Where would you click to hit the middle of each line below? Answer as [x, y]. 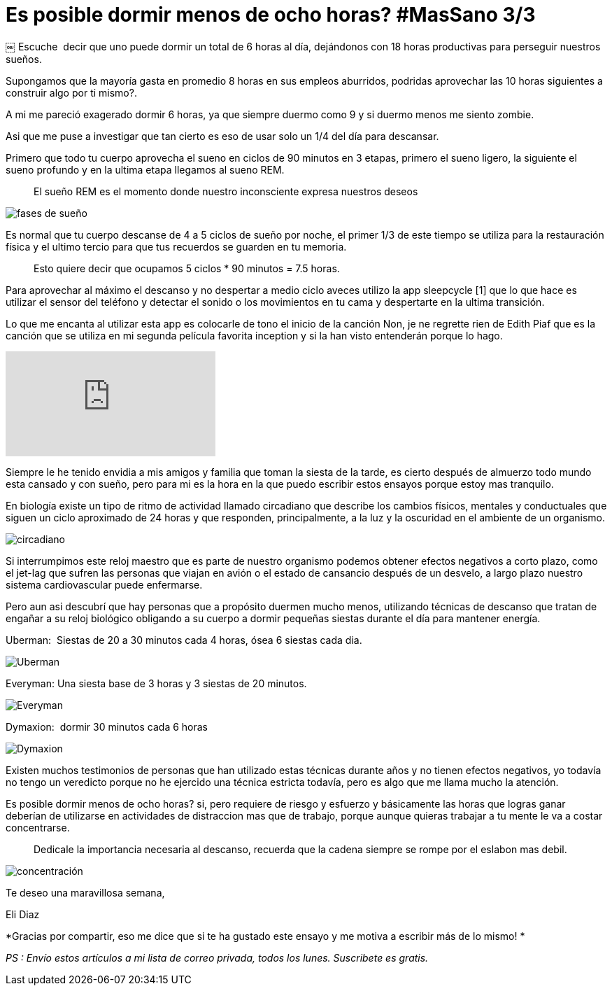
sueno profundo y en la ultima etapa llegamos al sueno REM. [145, 169]
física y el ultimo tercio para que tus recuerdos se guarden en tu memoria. [176, 246]
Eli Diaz [23, 914]
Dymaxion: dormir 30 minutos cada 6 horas [107, 726]
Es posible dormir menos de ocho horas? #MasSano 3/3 [271, 15]
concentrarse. [38, 827]
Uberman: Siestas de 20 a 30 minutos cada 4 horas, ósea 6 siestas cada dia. [184, 640]
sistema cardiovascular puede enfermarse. [104, 584]
